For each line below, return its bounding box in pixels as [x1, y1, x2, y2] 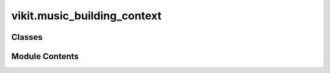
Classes [11, 32, 43, 42]
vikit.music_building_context [11, 9, 162, 22]
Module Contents [11, 51, 79, 62]
